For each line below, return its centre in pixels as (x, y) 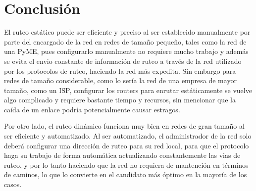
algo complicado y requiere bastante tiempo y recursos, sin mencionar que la (120, 100)
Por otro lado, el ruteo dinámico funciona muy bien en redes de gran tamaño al (124, 126)
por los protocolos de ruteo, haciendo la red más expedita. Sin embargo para (120, 71)
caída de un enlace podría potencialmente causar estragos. (92, 109)
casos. (13, 184)
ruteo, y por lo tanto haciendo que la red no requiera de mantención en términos (126, 165)
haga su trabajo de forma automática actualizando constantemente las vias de (122, 155)
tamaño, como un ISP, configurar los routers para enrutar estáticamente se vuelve (128, 90)
